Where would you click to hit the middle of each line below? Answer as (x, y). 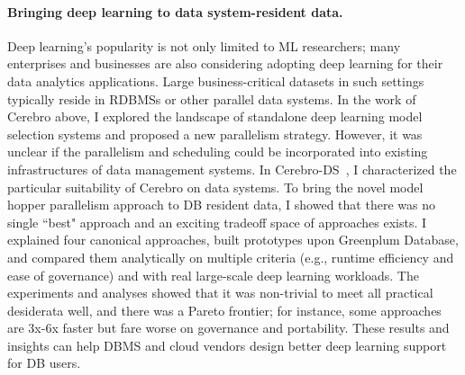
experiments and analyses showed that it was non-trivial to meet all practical (220, 293)
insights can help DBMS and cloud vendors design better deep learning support (227, 345)
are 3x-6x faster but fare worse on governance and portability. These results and (228, 328)
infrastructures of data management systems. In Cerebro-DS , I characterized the (232, 169)
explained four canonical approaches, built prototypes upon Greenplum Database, (233, 240)
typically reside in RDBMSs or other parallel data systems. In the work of (212, 98)
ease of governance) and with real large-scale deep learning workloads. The (213, 275)
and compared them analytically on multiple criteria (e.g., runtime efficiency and (231, 257)
